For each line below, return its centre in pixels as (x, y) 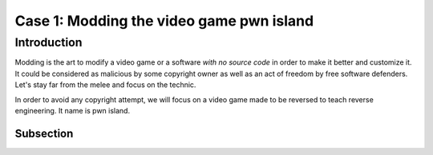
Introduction (49, 42)
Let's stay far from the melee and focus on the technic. (105, 85)
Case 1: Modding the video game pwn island (164, 21)
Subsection (44, 133)
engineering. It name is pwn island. (73, 110)
